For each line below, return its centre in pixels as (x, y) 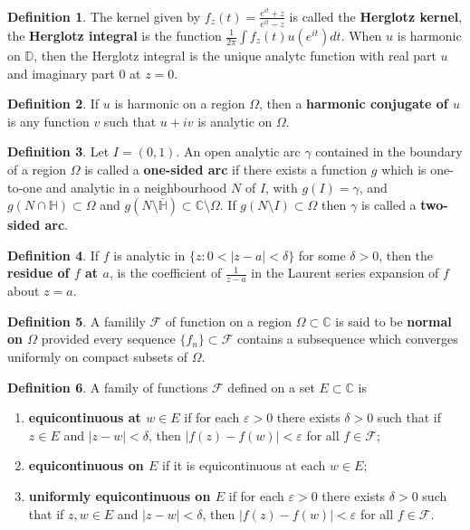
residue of (38, 273)
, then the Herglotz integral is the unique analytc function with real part (235, 55)
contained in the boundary (389, 151)
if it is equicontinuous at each (244, 465)
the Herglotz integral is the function (115, 35)
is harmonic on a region (180, 104)
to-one (25, 187)
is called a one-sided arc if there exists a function (226, 169)
